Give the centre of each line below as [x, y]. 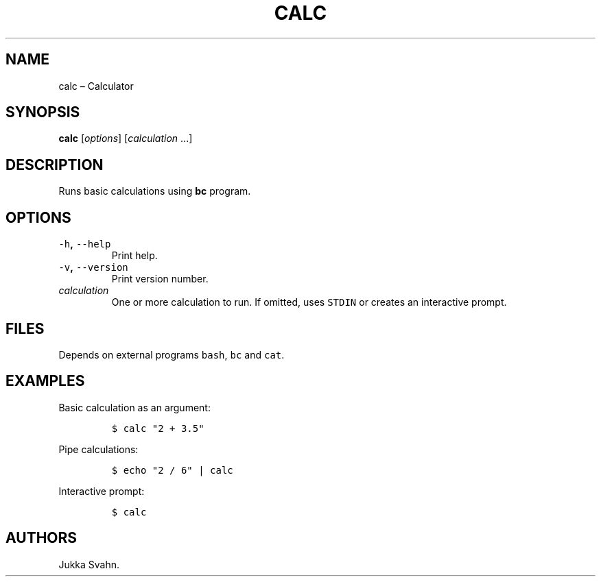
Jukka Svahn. [89, 564]
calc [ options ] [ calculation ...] [126, 138]
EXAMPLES [45, 381]
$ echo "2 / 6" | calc [172, 470]
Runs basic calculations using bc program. [155, 191]
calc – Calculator [96, 86]
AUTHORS [42, 538]
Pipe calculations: [98, 449]
